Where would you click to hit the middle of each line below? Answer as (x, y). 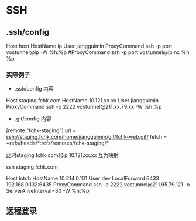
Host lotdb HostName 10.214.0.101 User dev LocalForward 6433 (83, 178)
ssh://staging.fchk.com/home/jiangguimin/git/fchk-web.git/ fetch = (87, 137)
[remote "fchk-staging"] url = (41, 130)
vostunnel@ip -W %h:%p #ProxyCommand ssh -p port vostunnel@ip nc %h (98, 52)
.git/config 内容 (33, 119)
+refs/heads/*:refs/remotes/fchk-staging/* (58, 143)
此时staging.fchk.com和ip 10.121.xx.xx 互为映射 (62, 155)
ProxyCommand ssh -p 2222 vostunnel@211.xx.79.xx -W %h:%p (84, 107)
